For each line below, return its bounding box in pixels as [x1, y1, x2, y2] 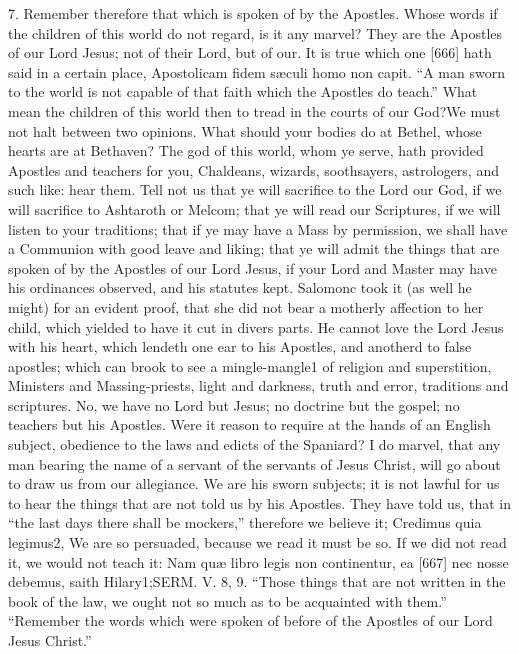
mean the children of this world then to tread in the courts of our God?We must [8, 100, 501, 121]
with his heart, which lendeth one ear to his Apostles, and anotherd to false [8, 336, 472, 357]
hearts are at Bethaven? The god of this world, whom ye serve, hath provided [8, 140, 484, 161]
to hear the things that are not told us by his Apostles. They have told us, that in [8, 492, 511, 513]
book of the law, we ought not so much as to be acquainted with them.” [8, 590, 447, 611]
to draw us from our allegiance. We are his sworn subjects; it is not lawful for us [8, 473, 500, 494]
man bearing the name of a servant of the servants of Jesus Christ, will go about [8, 453, 501, 474]
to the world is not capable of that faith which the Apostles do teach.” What [8, 81, 478, 102]
